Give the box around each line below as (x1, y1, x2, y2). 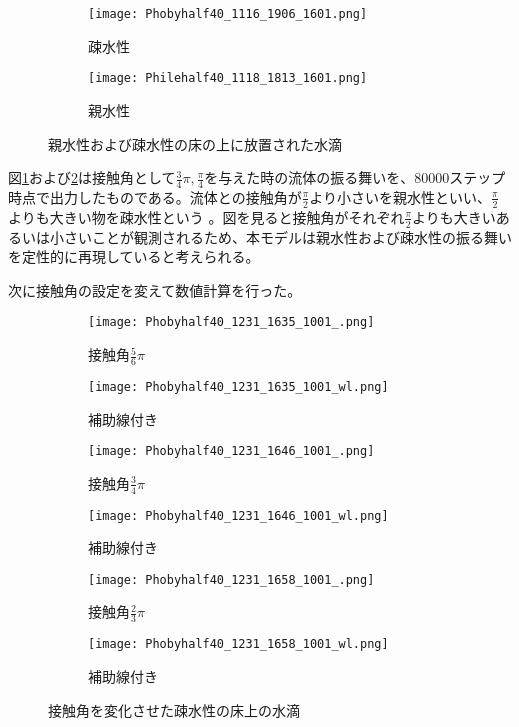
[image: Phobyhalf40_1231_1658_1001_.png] (88, 572, 375, 587)
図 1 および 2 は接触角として (8, 167, 176, 188)
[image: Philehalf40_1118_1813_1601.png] (88, 71, 368, 86)
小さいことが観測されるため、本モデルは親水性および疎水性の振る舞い (49, 226, 512, 247)
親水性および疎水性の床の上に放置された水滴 (48, 133, 342, 154)
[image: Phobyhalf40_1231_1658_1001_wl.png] (88, 637, 389, 652)
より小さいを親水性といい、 (309, 186, 492, 207)
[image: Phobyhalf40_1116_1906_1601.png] (88, 7, 368, 21)
